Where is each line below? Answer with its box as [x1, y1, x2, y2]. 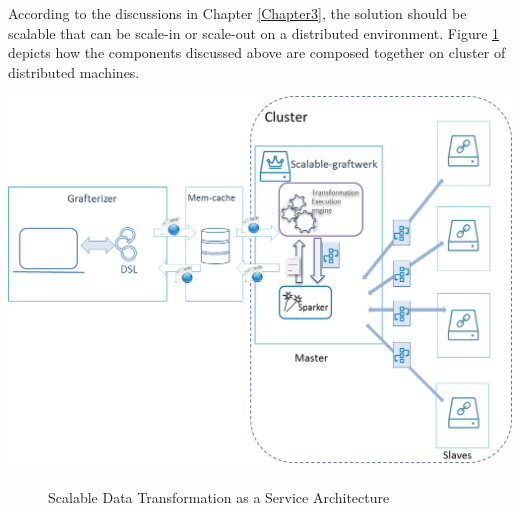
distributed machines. [8, 61, 140, 82]
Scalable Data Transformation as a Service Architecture [48, 486, 390, 507]
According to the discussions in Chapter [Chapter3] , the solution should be [8, 3, 467, 23]
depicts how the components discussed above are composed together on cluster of [8, 42, 506, 63]
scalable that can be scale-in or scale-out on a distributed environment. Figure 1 [8, 22, 500, 43]
